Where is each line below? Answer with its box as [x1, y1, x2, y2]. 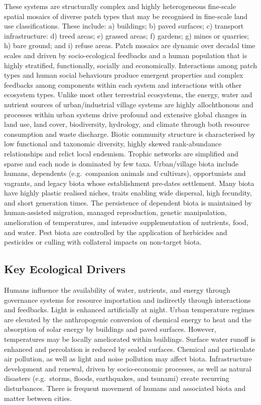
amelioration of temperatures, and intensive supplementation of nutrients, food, [4, 217, 248, 228]
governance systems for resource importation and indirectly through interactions [4, 294, 251, 305]
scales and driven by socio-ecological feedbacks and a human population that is [4, 50, 247, 60]
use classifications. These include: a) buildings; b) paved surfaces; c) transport [4, 21, 244, 31]
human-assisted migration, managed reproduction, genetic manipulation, [4, 207, 227, 218]
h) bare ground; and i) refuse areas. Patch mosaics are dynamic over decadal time [4, 40, 255, 51]
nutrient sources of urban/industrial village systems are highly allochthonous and [4, 99, 253, 109]
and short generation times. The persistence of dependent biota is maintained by [4, 197, 252, 208]
